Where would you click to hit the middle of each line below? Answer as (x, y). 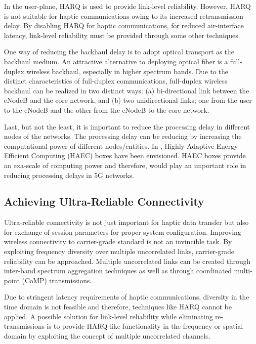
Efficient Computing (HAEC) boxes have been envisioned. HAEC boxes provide (125, 155)
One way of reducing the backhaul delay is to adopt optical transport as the (119, 52)
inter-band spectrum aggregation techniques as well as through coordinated (118, 271)
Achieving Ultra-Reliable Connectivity (104, 201)
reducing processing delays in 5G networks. (69, 175)
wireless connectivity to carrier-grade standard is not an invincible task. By (118, 241)
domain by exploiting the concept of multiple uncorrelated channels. (107, 335)
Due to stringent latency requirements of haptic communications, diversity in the (127, 297)
